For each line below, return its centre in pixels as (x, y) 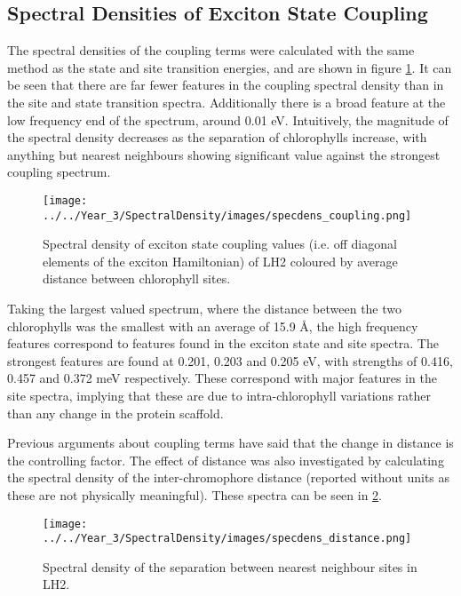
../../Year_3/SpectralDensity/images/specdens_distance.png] (227, 539)
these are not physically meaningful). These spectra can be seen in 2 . (195, 494)
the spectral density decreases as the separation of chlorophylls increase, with (217, 137)
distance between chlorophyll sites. (137, 278)
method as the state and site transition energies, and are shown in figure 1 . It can (230, 67)
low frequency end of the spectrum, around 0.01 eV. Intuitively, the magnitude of (228, 119)
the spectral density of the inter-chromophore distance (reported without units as (229, 477)
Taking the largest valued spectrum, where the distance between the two (205, 309)
